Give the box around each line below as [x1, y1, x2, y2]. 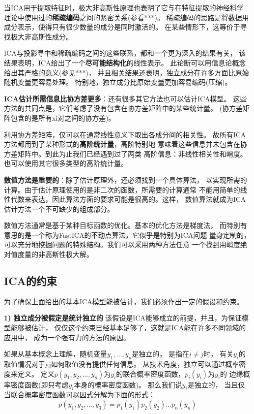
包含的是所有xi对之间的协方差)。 [10, 112, 115, 123]
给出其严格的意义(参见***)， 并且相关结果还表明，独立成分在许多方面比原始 [4, 67, 249, 77]
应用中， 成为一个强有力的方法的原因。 [4, 332, 130, 342]
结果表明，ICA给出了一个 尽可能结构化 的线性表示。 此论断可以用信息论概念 [4, 57, 246, 67]
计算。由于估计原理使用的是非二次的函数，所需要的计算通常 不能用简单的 [4, 184, 240, 194]
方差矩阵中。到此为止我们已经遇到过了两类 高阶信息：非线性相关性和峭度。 [4, 148, 247, 159]
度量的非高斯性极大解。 [17, 249, 93, 259]
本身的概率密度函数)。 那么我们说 [74, 379, 182, 389]
